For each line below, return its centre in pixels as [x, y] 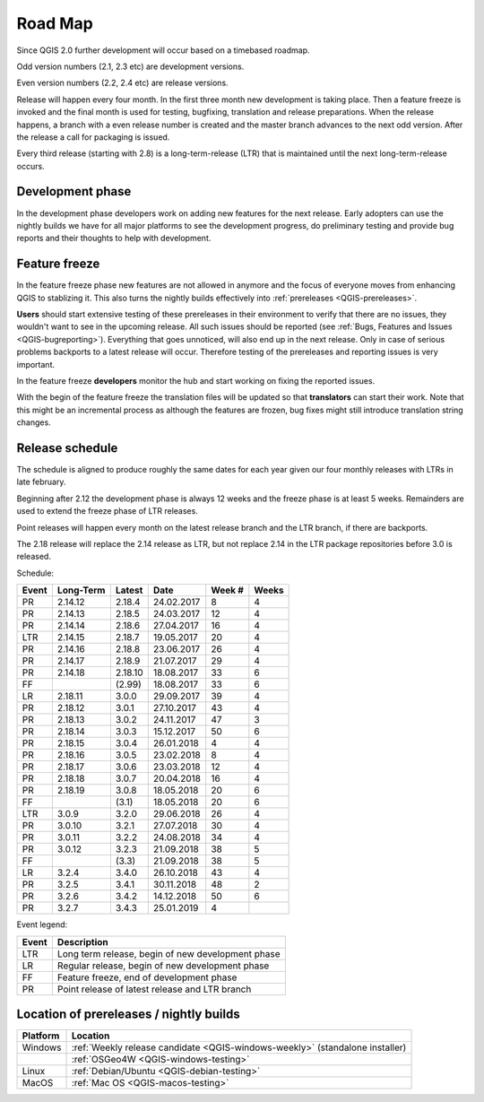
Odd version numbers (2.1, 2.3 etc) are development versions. [130, 66]
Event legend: [42, 924]
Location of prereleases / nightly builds [129, 1015]
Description [83, 941]
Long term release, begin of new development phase [169, 953]
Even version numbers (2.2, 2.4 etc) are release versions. [122, 83]
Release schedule [67, 448]
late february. [41, 482]
